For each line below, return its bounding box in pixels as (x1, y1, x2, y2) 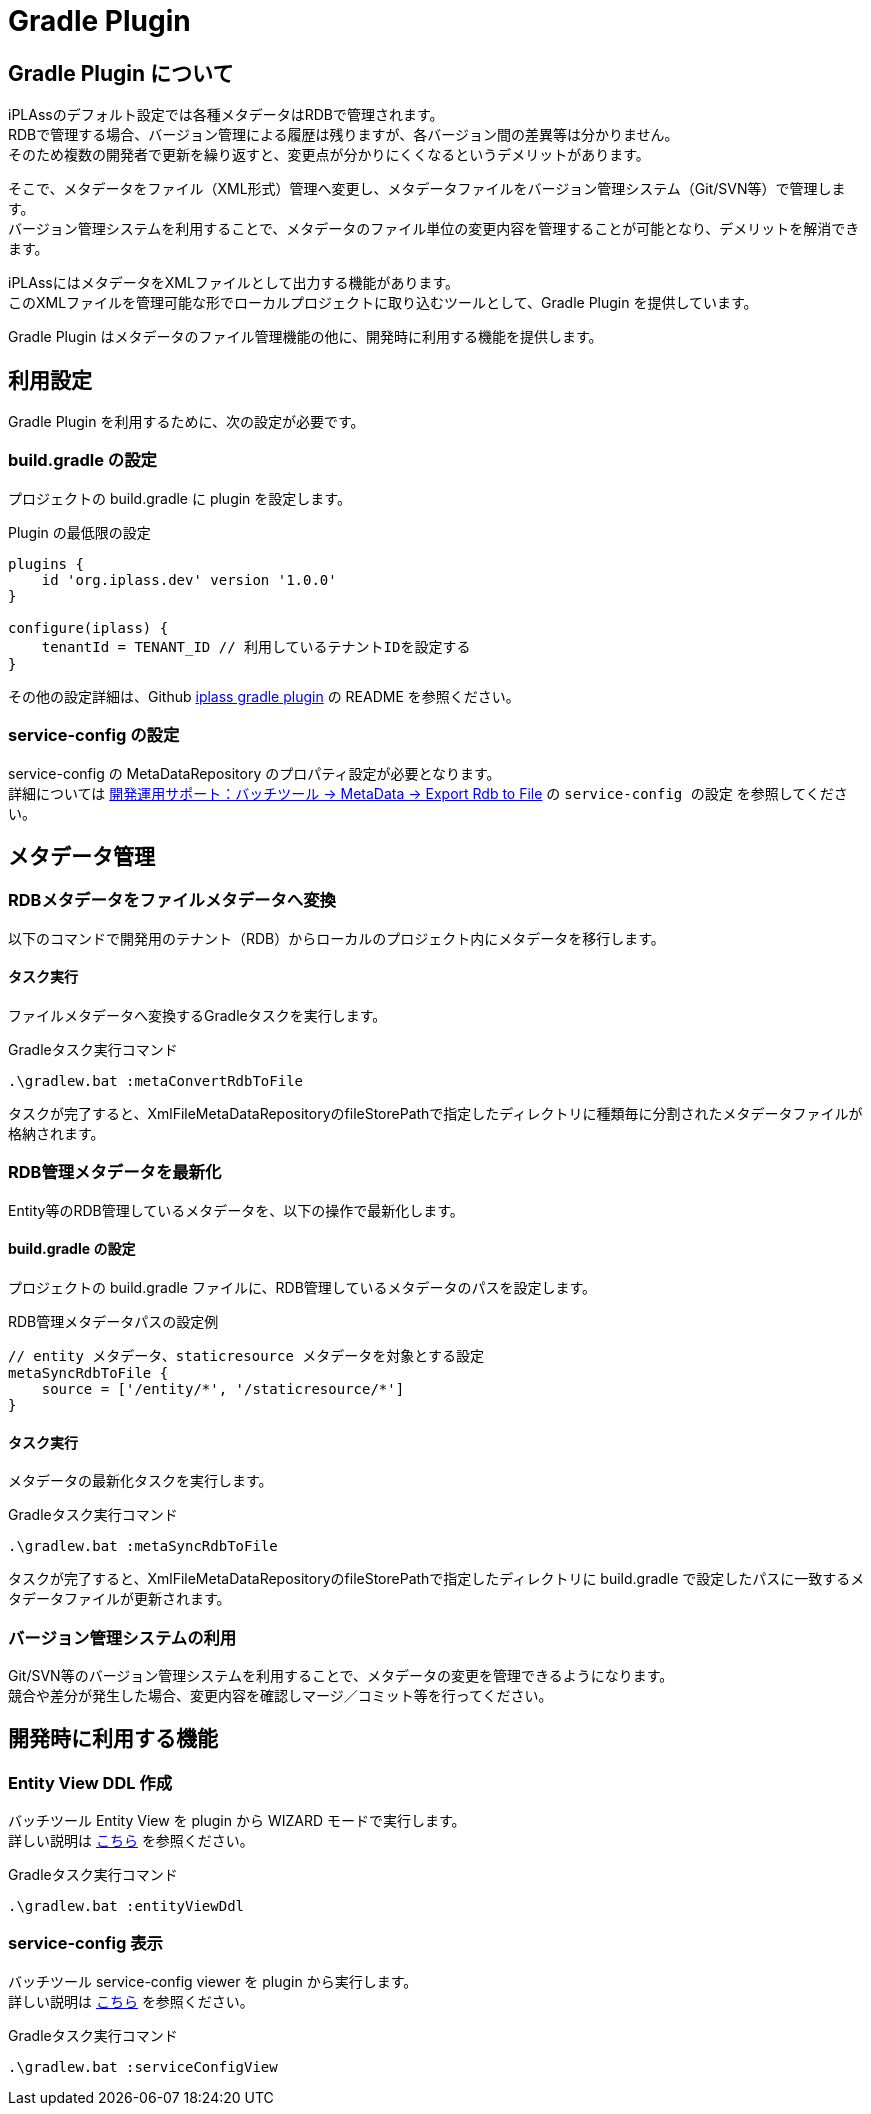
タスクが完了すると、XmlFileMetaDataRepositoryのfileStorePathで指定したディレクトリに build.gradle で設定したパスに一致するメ (8, 1570, 865, 1588)
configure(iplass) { (8, 619, 169, 636)
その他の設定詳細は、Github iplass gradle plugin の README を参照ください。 (8, 687, 520, 705)
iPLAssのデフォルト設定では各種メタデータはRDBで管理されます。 (8, 106, 444, 124)
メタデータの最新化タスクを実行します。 (8, 1472, 273, 1490)
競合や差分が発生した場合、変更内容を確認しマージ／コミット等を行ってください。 (8, 1686, 553, 1704)
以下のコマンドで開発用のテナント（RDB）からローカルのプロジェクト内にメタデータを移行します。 (8, 929, 665, 947)
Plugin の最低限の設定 (8, 523, 151, 541)
